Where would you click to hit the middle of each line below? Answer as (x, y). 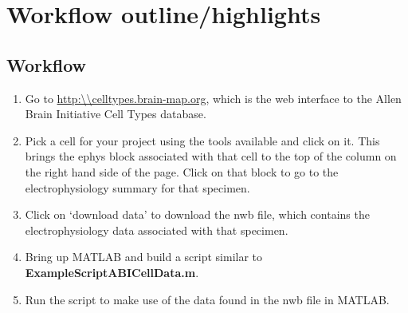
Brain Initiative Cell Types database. (116, 114)
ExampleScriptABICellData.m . (112, 272)
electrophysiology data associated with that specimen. (157, 230)
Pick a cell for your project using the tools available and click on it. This (202, 140)
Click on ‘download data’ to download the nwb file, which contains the (197, 214)
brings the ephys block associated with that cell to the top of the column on (211, 156)
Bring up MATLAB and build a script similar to (144, 257)
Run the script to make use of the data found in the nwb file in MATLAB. (207, 299)
